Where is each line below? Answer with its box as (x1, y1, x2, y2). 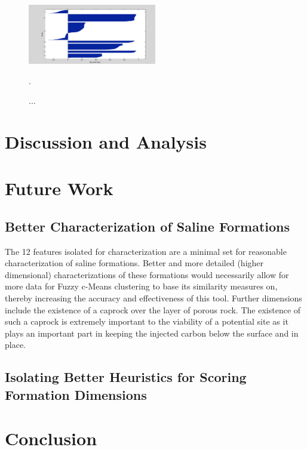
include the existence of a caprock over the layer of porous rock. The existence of (5, 303, 301, 316)
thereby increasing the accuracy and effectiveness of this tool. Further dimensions (5, 292, 302, 304)
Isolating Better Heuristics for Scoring (5, 368, 247, 386)
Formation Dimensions (5, 385, 147, 403)
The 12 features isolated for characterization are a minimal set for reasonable (5, 245, 287, 257)
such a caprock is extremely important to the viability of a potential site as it (5, 315, 288, 328)
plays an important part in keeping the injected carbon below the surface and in (5, 326, 299, 339)
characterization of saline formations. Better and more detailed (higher (5, 257, 264, 269)
